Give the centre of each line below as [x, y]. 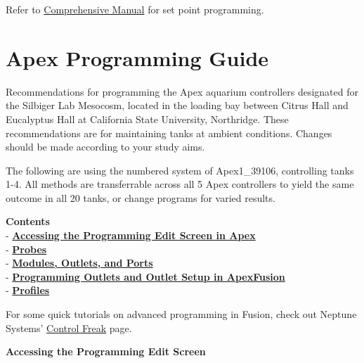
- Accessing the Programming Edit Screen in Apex [131, 235]
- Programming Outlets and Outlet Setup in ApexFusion [145, 276]
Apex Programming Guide [137, 57]
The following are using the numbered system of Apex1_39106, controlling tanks [180, 170]
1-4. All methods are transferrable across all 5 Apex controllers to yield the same [180, 184]
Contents [28, 221]
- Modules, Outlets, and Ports [79, 263]
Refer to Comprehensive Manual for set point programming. [135, 9]
